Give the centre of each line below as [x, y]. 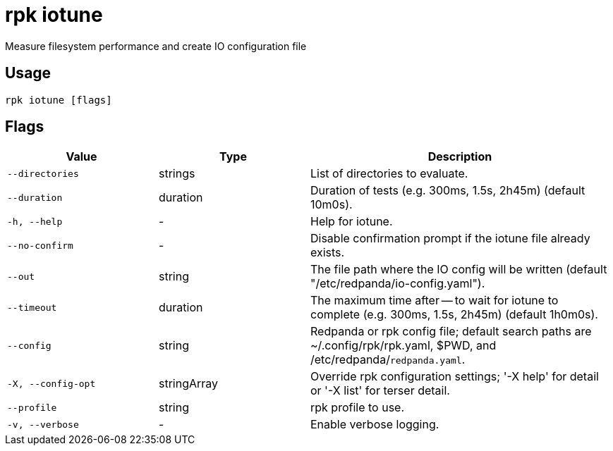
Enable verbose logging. [375, 425]
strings [177, 174]
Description [460, 157]
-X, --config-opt [51, 383]
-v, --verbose [43, 424]
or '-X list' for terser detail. [380, 391]
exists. [328, 253]
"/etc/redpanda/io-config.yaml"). [398, 284]
